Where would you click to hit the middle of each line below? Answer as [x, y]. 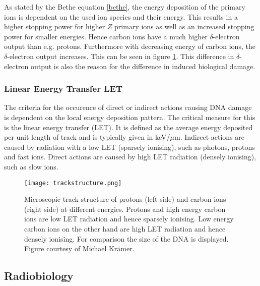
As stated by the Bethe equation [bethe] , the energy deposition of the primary [125, 7]
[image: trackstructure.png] [73, 183]
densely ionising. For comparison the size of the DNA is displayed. [126, 238]
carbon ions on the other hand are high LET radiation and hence [125, 228]
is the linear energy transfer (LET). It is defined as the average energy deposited [128, 127]
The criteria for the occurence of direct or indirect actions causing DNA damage [128, 107]
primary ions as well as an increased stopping [184, 26]
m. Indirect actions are [210, 137]
